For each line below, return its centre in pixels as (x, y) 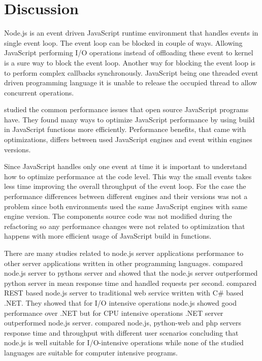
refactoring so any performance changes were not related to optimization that (125, 226)
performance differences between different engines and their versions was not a (126, 196)
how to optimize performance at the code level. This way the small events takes (128, 176)
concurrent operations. (39, 92)
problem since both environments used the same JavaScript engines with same (126, 206)
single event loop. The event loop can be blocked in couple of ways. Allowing (123, 42)
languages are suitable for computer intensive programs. (91, 352)
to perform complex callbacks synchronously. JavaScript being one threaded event (131, 72)
